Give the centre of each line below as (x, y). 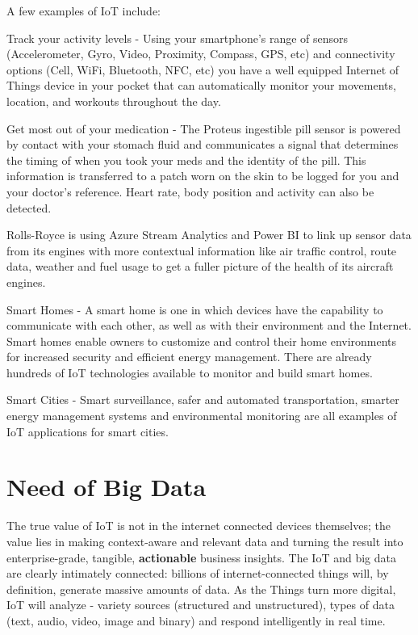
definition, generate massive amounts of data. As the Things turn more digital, (201, 589)
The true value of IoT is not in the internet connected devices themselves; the (199, 526)
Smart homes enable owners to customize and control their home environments (202, 341)
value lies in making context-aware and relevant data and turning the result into (205, 541)
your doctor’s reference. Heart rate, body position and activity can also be (190, 191)
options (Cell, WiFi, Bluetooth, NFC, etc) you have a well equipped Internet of (203, 69)
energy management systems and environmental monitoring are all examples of (202, 416)
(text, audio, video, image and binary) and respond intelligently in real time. (196, 620)
